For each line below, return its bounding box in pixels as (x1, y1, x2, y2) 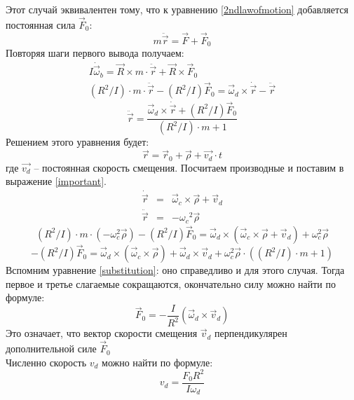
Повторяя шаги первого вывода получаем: (6, 46, 184, 60)
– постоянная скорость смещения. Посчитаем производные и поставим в (34, 160, 344, 174)
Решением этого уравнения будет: (6, 135, 149, 149)
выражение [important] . (6, 174, 107, 188)
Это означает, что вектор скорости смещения (6, 326, 198, 340)
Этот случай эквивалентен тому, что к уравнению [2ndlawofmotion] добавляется (6, 2, 348, 16)
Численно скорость (6, 354, 87, 369)
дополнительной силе (6, 341, 97, 356)
